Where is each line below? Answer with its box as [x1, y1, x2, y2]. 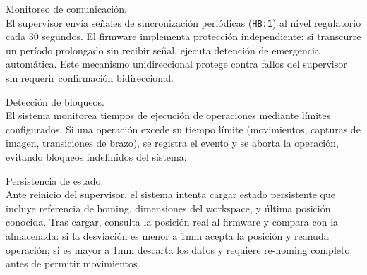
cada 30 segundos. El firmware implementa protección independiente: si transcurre [6, 29, 361, 44]
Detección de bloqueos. [6, 94, 104, 109]
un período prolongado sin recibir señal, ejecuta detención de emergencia [6, 42, 320, 57]
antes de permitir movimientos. [6, 256, 140, 271]
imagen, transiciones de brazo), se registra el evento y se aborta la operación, [6, 135, 339, 150]
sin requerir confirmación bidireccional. [6, 71, 174, 85]
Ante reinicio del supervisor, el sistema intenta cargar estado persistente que [6, 187, 336, 202]
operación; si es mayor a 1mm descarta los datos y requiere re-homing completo [6, 242, 350, 257]
